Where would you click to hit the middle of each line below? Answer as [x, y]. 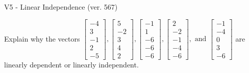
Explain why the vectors [42, 38]
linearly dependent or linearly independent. [71, 64]
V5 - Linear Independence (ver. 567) [61, 7]
